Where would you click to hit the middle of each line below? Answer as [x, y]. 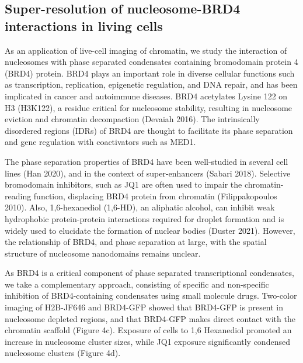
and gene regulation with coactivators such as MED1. [100, 142]
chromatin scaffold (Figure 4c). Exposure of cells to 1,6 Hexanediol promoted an [148, 330]
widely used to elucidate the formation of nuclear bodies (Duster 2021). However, [150, 230]
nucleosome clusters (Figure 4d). [63, 353]
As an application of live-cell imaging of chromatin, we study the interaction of [146, 50]
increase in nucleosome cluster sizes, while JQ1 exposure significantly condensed [147, 341]
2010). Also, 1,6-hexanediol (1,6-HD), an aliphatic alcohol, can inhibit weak [140, 207]
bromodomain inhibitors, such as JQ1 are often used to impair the [123, 184]
